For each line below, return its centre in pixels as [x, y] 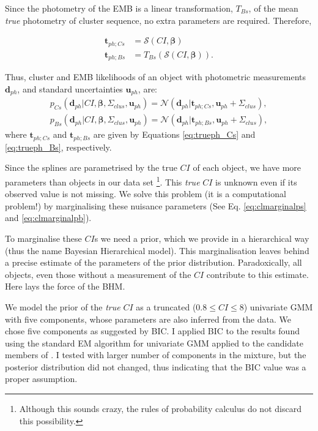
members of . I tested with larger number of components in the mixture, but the [156, 355]
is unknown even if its [256, 182]
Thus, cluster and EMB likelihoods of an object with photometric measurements [156, 77]
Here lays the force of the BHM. [65, 286]
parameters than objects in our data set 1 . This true [102, 181]
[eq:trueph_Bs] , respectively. [58, 147]
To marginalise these [43, 238]
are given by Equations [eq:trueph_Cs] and [174, 134]
